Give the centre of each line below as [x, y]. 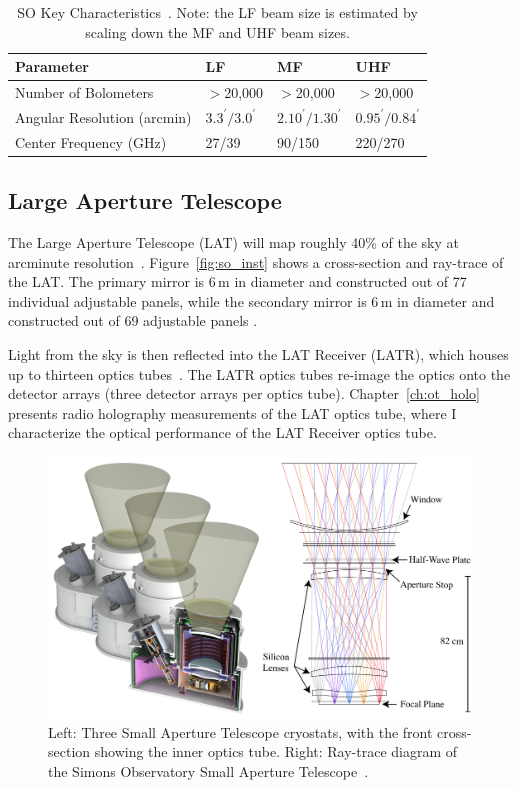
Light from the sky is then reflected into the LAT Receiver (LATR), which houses [258, 353]
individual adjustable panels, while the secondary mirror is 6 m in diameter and [251, 300]
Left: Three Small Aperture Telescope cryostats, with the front [240, 731]
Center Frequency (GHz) [91, 141]
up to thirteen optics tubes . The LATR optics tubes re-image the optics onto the [259, 373]
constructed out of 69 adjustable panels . [133, 320]
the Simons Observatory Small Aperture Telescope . [208, 771]
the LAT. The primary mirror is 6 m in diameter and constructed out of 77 [237, 281]
